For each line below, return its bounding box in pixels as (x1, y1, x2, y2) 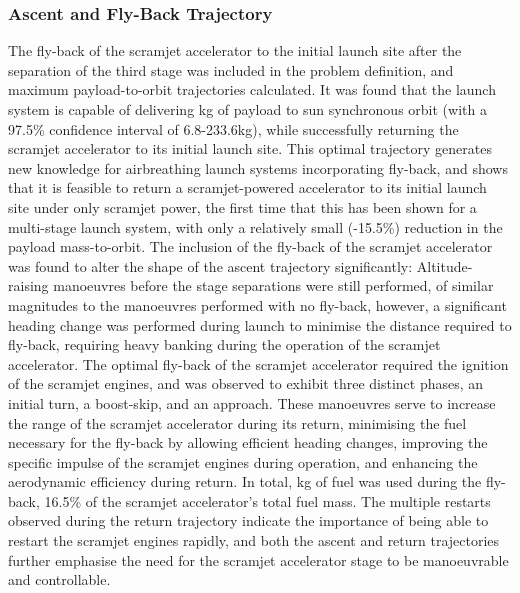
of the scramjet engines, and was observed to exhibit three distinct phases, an (8, 373, 484, 394)
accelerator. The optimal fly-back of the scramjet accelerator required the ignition (8, 353, 509, 374)
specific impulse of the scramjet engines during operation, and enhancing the (8, 451, 478, 472)
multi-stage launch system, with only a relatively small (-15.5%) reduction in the (8, 216, 503, 237)
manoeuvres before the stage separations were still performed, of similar (53, 275, 494, 296)
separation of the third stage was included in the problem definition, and (8, 59, 454, 80)
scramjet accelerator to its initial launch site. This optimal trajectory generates (8, 138, 492, 159)
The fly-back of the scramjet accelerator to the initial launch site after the (8, 40, 462, 61)
